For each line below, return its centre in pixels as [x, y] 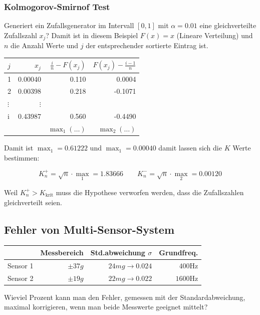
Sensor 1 [21, 265]
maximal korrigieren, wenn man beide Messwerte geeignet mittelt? [106, 307]
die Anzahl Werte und [45, 45]
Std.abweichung [118, 252]
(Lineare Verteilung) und [215, 35]
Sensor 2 [21, 278]
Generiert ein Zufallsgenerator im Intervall [69, 25]
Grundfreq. [179, 252]
